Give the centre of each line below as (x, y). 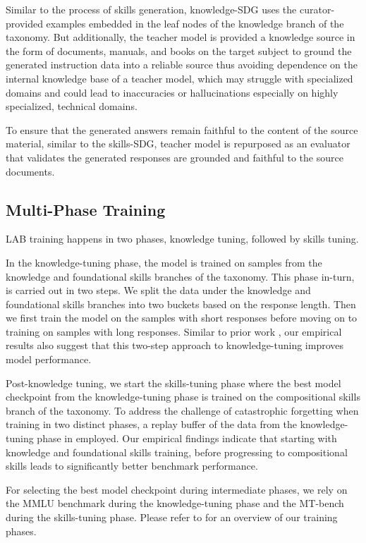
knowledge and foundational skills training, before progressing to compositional (177, 452)
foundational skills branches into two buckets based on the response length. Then (181, 304)
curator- (317, 9)
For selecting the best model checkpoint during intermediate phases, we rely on (177, 489)
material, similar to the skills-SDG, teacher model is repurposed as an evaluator (178, 144)
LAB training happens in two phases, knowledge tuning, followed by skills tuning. (182, 239)
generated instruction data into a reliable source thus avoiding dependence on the (182, 65)
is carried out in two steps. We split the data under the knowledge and (158, 290)
